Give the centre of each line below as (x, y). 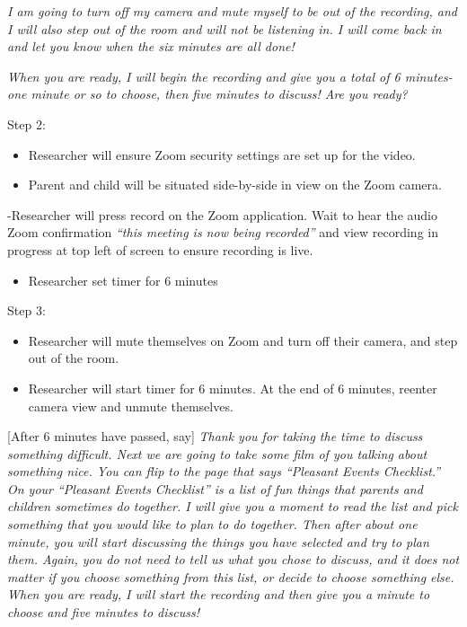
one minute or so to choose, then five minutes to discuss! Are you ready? (207, 94)
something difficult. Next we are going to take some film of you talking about (217, 453)
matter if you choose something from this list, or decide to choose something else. (231, 576)
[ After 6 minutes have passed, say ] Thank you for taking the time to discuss (215, 436)
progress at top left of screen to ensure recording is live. (160, 249)
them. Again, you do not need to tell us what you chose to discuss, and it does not (233, 559)
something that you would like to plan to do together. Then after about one (212, 524)
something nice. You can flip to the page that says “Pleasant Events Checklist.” (224, 471)
